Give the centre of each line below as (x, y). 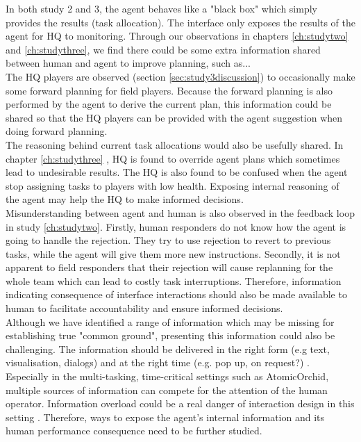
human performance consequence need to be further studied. (134, 431)
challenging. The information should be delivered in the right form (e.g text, (168, 349)
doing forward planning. (57, 131)
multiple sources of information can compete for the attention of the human (167, 390)
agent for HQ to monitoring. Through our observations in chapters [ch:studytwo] (177, 36)
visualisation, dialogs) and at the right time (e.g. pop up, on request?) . (158, 362)
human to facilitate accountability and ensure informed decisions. (144, 308)
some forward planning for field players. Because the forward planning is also (169, 90)
